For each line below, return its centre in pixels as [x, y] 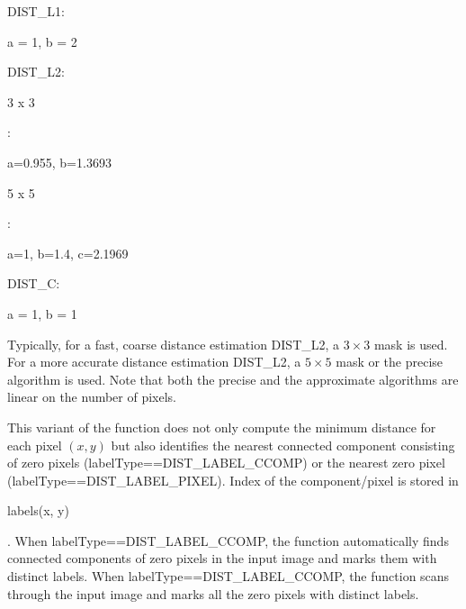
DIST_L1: [36, 11]
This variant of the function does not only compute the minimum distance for [222, 427]
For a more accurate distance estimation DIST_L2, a [154, 362]
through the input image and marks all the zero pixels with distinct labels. [213, 593]
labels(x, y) [38, 510]
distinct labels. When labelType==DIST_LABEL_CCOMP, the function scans [229, 576]
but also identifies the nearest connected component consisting [283, 445]
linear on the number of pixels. [92, 397]
